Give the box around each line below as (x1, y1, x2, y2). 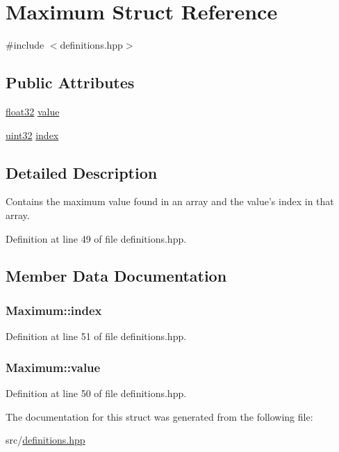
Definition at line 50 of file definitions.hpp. (6, 385, 187, 400)
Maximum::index (6, 301, 102, 318)
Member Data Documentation (6, 265, 227, 286)
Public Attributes (6, 72, 135, 93)
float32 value (6, 104, 60, 118)
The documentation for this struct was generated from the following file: (6, 409, 313, 423)
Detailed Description (6, 161, 158, 183)
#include (6, 38, 44, 52)
